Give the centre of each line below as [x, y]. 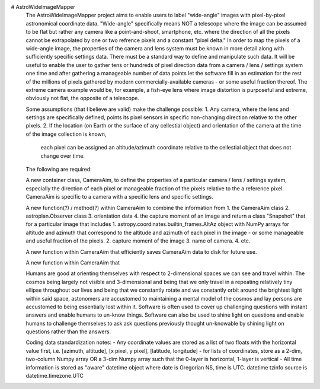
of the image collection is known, [66, 134]
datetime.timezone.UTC [55, 376]
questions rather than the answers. [68, 331]
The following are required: [59, 170]
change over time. [63, 156]
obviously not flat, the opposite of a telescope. [82, 98]
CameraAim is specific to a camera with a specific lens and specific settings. [119, 197]
